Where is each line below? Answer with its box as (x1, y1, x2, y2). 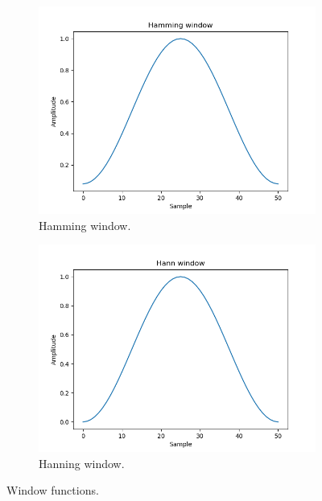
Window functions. (6, 482, 99, 499)
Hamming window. (39, 216, 131, 233)
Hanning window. (39, 454, 125, 471)
